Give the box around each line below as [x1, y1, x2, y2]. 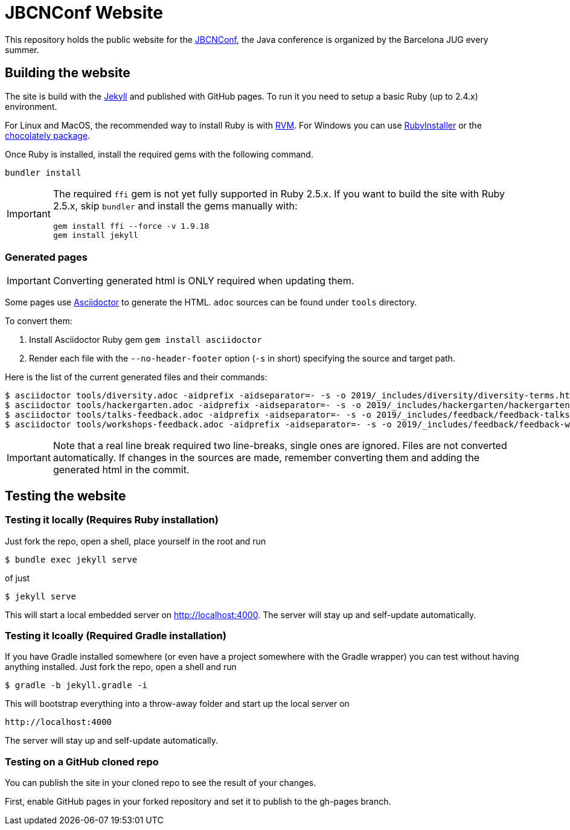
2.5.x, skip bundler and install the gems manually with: [53, 199, 298, 212]
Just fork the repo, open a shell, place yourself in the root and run [5, 535, 266, 546]
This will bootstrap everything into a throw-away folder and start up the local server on [5, 698, 350, 709]
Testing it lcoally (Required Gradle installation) [5, 629, 226, 642]
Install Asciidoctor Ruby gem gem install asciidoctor [29, 334, 262, 345]
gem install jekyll [53, 230, 138, 240]
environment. [5, 101, 57, 112]
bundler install [5, 167, 82, 177]
